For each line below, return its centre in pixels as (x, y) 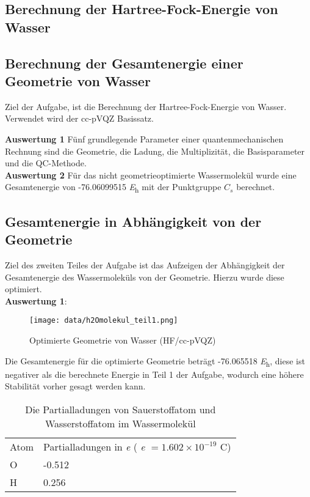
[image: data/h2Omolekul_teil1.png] (104, 321)
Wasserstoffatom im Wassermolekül (120, 423)
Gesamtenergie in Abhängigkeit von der (133, 221)
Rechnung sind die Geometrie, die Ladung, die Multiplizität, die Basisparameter (155, 151)
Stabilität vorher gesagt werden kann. (75, 386)
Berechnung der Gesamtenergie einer (124, 63)
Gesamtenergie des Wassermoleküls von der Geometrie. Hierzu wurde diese (145, 277)
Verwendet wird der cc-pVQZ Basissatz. (79, 118)
